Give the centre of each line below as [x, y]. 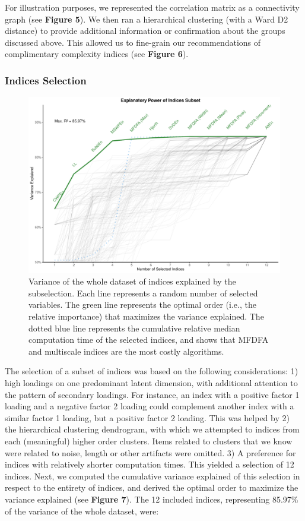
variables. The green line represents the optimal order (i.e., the [142, 304]
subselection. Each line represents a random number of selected [143, 293]
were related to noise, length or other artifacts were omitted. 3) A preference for [150, 452]
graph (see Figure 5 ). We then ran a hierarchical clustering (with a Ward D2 [147, 19]
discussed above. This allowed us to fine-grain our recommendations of [133, 42]
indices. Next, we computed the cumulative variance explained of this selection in [152, 476]
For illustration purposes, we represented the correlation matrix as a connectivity [152, 7]
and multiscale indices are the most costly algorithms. [126, 351]
